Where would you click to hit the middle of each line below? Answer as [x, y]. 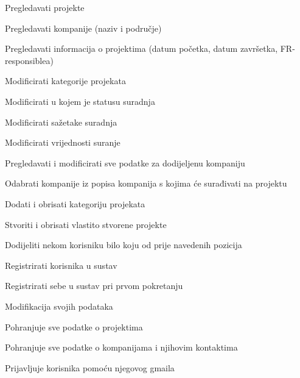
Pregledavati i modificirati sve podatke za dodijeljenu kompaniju [125, 162]
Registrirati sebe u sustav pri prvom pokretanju [94, 286]
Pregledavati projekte [45, 7]
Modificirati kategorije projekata [65, 81]
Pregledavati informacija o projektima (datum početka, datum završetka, [141, 48]
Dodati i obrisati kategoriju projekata [75, 203]
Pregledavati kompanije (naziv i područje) [83, 28]
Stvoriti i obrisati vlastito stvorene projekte [86, 224]
